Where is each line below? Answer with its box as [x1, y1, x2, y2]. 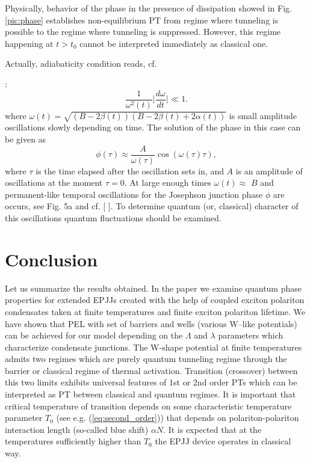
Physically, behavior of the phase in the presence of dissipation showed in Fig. [5, 2, 292, 14]
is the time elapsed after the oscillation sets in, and [36, 164, 224, 177]
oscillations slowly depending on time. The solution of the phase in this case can [5, 121, 301, 133]
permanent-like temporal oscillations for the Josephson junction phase [5, 188, 263, 200]
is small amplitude [229, 109, 297, 121]
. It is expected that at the [163, 423, 262, 435]
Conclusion [5, 247, 98, 271]
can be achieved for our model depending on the [5, 329, 183, 342]
